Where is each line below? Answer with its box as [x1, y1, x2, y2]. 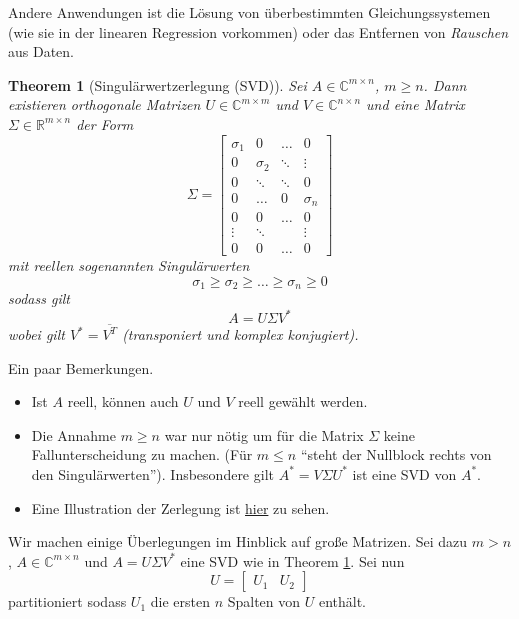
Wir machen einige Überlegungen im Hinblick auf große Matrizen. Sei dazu [8, 531, 468, 552]
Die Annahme [31, 424, 116, 445]
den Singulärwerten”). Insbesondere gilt [31, 463, 274, 484]
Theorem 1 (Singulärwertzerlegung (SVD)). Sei [8, 74, 307, 95]
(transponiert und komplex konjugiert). [122, 324, 359, 345]
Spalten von [227, 591, 301, 612]
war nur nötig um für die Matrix [164, 424, 364, 445]
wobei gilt [8, 324, 65, 345]
